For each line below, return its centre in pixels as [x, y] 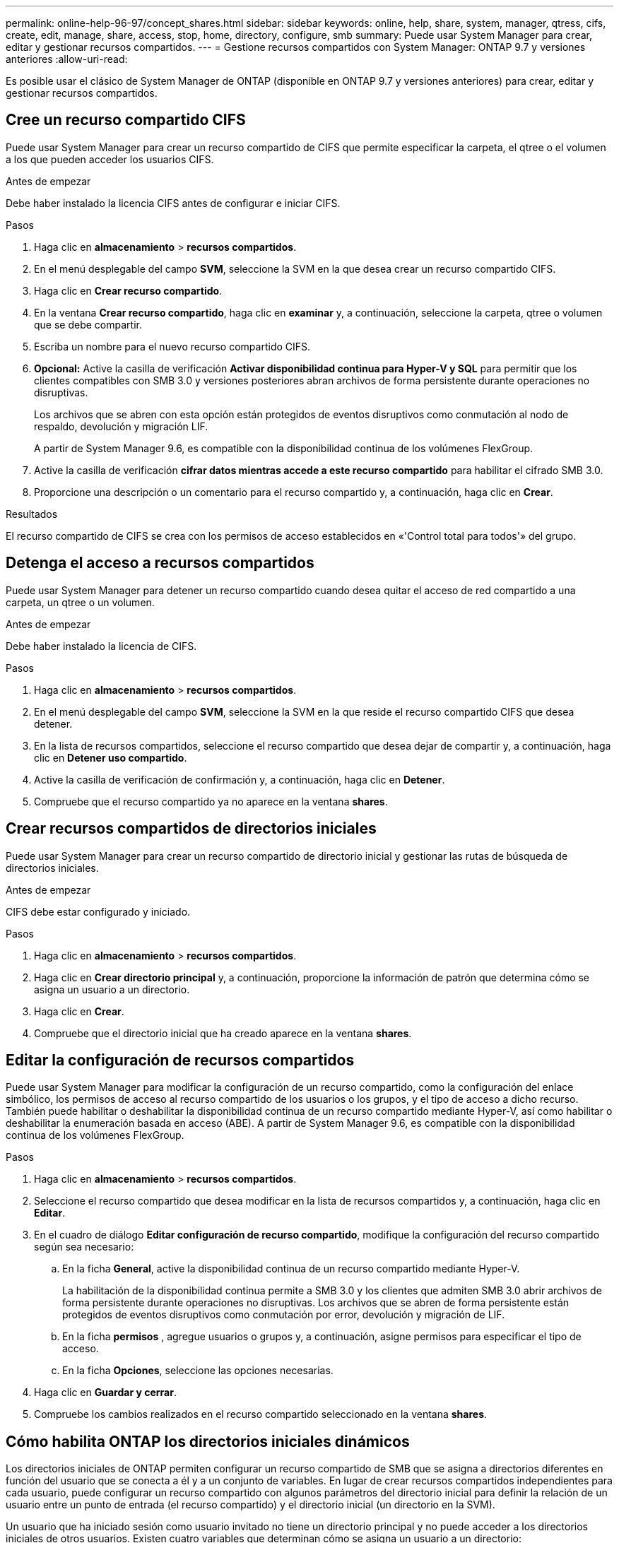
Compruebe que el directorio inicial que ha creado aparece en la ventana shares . [223, 1033]
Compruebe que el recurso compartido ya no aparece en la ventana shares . [211, 801]
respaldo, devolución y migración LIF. [121, 426]
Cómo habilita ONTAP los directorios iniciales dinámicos [208, 1441]
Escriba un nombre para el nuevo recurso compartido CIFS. [172, 346]
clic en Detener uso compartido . [111, 757]
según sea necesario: [84, 1247]
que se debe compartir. [88, 324]
